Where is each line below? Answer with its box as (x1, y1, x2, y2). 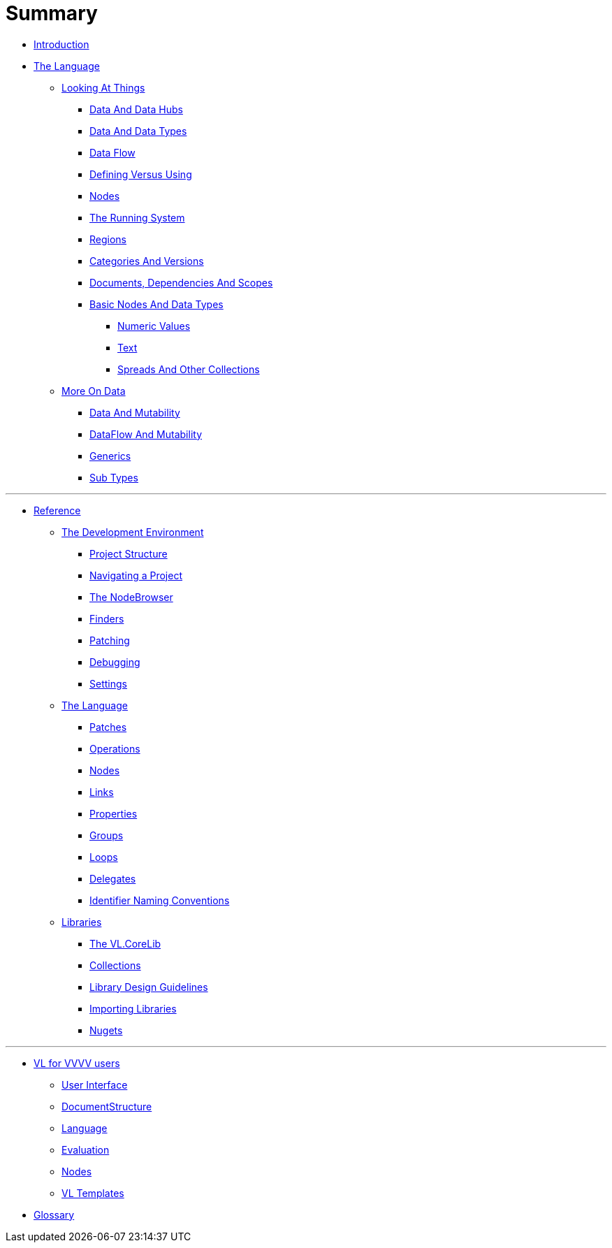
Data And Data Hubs (89, 103, 183, 115)
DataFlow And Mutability (89, 428, 203, 440)
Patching (89, 634, 130, 646)
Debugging (89, 655, 140, 668)
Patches (89, 720, 127, 733)
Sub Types (89, 471, 138, 484)
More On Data (61, 384, 126, 397)
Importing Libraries (89, 1002, 177, 1015)
